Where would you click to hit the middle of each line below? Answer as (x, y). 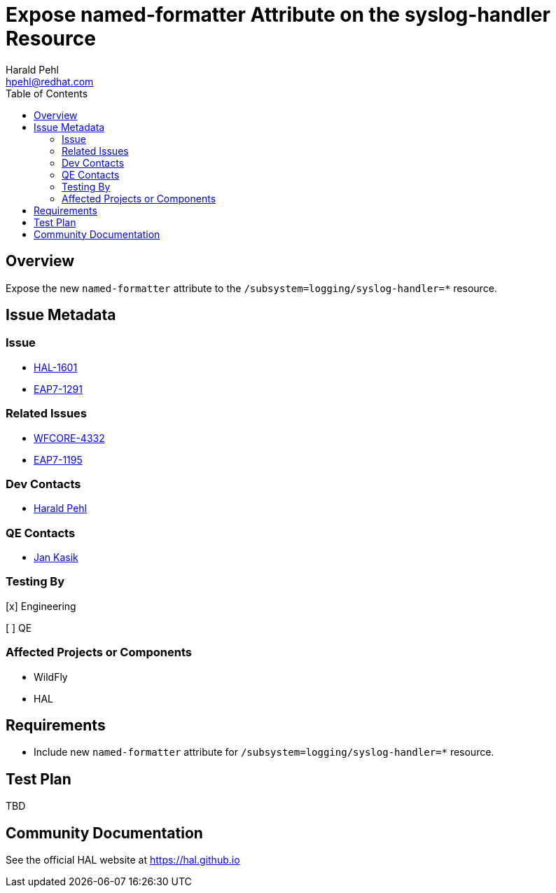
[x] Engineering (41, 606)
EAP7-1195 (58, 459)
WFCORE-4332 (69, 438)
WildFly (51, 677)
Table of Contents (47, 93)
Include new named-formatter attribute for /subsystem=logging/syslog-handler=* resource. (264, 752)
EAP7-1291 (58, 389)
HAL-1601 (56, 367)
